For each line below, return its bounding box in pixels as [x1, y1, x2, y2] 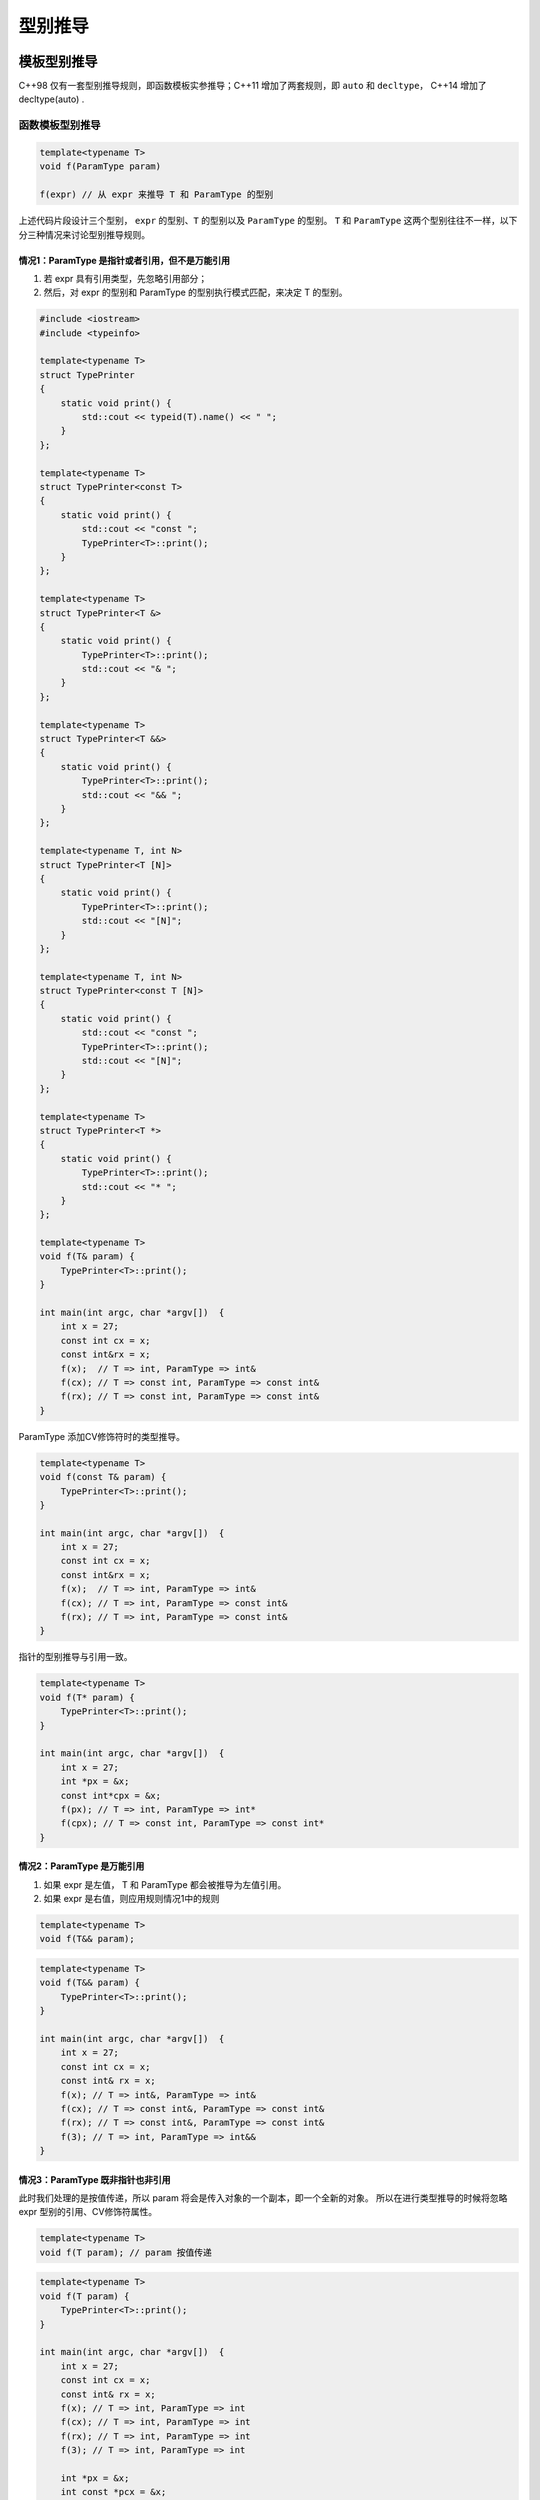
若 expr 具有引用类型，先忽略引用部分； [43, 272, 208, 284]
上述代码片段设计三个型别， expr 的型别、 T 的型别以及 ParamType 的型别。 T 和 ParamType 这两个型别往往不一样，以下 [18, 215, 518, 227]
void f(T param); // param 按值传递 [39, 2246, 212, 2258]
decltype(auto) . [18, 93, 85, 105]
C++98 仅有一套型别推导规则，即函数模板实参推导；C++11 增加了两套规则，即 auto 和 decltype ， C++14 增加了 [18, 80, 487, 92]
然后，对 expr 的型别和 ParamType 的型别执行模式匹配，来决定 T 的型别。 [43, 286, 348, 299]
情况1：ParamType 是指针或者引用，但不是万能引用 [18, 254, 230, 266]
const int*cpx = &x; [60, 1790, 162, 1801]
